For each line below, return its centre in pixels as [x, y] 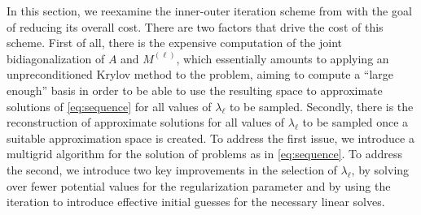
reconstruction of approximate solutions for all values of [146, 122]
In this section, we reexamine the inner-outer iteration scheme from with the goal [209, 11]
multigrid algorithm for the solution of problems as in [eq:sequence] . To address [205, 154]
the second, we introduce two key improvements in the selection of [172, 169]
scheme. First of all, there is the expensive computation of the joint [175, 43]
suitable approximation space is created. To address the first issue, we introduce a [210, 138]
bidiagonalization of [56, 58]
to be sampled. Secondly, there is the [321, 106]
